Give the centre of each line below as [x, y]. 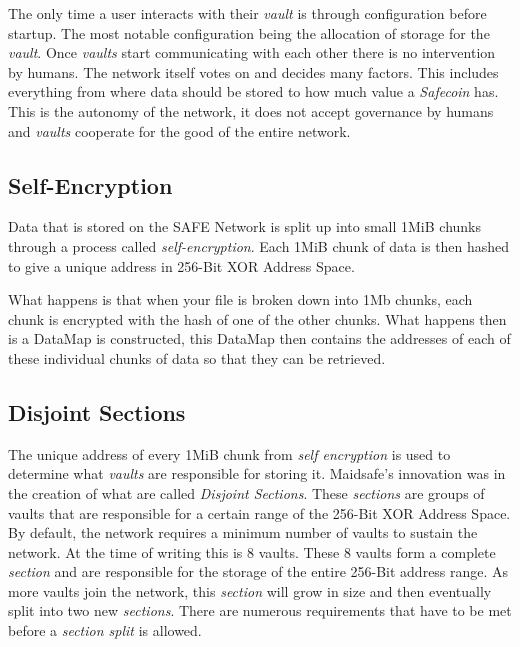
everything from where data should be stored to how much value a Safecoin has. [253, 91]
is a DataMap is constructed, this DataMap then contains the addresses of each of [259, 338]
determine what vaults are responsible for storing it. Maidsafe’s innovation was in [257, 473]
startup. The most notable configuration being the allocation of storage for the [249, 32]
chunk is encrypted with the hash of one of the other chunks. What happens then [257, 318]
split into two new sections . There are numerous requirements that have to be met [260, 610]
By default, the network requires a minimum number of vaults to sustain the [243, 532]
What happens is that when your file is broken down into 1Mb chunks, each [240, 299]
